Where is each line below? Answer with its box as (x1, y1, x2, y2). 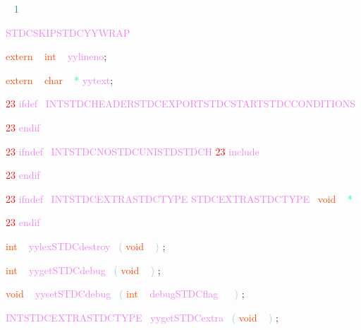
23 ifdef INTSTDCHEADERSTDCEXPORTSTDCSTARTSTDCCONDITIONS (6, 96, 356, 111)
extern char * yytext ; (6, 72, 114, 87)
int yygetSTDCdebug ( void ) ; (6, 262, 161, 277)
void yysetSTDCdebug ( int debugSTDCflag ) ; (6, 286, 245, 301)
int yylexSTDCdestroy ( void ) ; (6, 238, 166, 253)
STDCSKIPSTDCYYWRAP (6, 25, 130, 40)
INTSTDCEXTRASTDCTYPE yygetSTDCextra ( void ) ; (6, 310, 279, 324)
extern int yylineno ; (6, 49, 107, 64)
